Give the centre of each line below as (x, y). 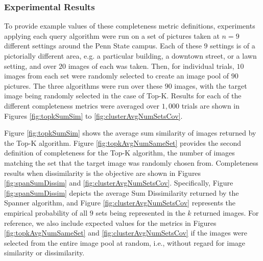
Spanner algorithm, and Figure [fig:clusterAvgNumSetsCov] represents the (120, 203)
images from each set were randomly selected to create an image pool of (117, 76)
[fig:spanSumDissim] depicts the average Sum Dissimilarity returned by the (122, 192)
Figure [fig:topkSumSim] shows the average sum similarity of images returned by (130, 133)
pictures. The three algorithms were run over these (83, 85)
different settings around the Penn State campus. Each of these (103, 46)
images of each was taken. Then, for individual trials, (151, 66)
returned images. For (226, 212)
